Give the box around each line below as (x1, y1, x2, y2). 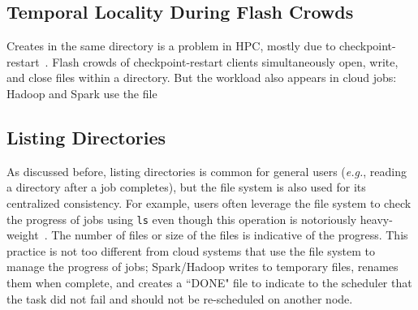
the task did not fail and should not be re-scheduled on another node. (6, 290, 353, 307)
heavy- (360, 210, 393, 227)
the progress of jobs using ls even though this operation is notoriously (6, 210, 357, 227)
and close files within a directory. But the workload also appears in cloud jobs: (6, 69, 397, 86)
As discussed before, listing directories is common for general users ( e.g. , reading (6, 162, 407, 179)
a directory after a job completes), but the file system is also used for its (6, 179, 366, 196)
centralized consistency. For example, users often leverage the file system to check (6, 194, 412, 211)
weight (6, 226, 39, 243)
